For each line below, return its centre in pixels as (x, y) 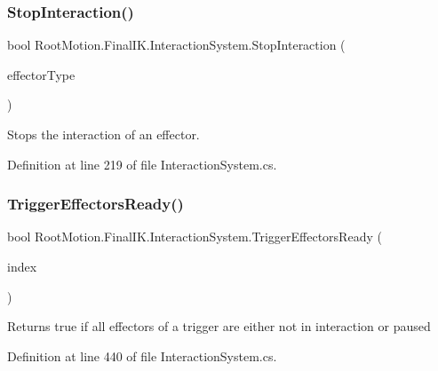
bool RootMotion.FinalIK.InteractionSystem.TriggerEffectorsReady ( (195, 237)
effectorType (41, 74)
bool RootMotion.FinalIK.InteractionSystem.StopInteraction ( (176, 45)
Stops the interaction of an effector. (104, 134)
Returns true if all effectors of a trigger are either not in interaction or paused (219, 326)
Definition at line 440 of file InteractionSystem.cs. (142, 355)
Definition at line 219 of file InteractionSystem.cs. (142, 164)
